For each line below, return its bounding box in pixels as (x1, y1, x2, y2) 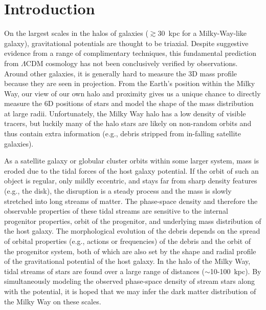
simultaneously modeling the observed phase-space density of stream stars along (4, 276, 255, 286)
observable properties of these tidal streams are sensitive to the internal (4, 205, 228, 216)
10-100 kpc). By (210, 265, 261, 276)
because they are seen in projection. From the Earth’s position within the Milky (4, 78, 255, 89)
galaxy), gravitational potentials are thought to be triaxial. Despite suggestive (4, 37, 249, 48)
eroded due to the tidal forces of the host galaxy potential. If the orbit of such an (4, 165, 259, 176)
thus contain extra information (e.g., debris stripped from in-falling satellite (4, 128, 241, 139)
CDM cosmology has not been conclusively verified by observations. (26, 57, 238, 68)
